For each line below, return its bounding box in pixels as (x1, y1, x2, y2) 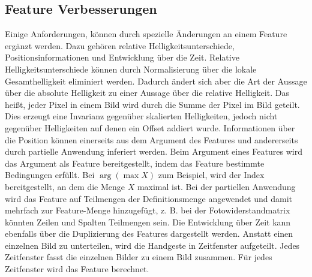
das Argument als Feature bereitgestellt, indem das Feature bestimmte (5, 156, 265, 169)
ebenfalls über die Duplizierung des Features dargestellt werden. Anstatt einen (5, 227, 293, 240)
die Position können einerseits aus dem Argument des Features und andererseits (5, 133, 298, 146)
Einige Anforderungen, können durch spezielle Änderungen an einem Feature (5, 28, 287, 40)
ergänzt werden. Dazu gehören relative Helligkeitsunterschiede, (5, 39, 235, 52)
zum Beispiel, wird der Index (158, 168, 265, 181)
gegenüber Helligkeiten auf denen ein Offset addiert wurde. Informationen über (5, 121, 295, 134)
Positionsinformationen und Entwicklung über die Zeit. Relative (5, 51, 239, 64)
